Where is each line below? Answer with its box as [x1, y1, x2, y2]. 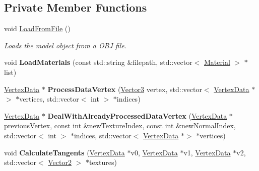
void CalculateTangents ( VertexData [4, 147, 125, 157]
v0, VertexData [131, 147, 178, 157]
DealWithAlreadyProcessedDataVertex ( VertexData [47, 110, 227, 121]
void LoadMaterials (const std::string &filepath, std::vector [4, 57, 192, 67]
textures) [89, 157, 117, 167]
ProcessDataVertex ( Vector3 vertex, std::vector [47, 83, 202, 94]
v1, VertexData [183, 147, 231, 157]
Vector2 [48, 157, 72, 167]
